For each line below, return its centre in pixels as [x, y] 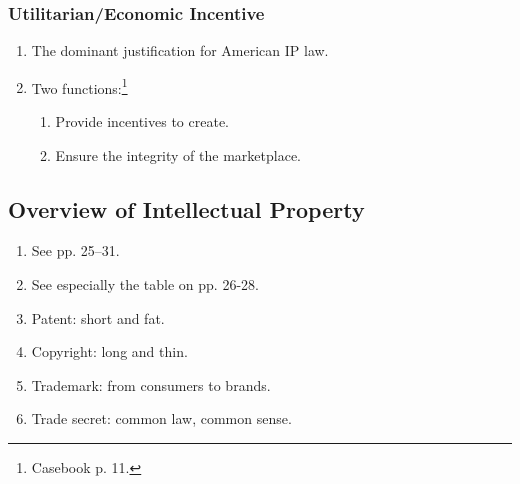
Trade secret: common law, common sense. [161, 418]
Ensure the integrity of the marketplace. [178, 154]
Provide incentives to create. [142, 121]
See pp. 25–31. [75, 250]
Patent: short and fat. [98, 317]
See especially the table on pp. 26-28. [145, 284]
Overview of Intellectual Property [186, 208]
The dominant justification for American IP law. [180, 50]
